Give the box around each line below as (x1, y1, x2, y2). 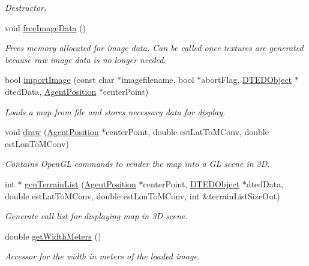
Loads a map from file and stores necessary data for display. (5, 105, 226, 118)
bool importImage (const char (5, 73, 115, 86)
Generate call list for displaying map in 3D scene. (5, 210, 188, 222)
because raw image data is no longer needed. (5, 53, 166, 65)
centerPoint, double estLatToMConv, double (106, 125, 269, 138)
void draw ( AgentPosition (5, 125, 99, 138)
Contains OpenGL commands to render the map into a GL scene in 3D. (5, 157, 270, 170)
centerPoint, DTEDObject (143, 177, 240, 190)
